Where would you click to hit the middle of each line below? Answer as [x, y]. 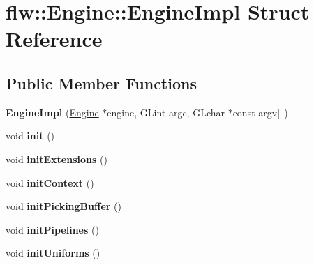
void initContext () [50, 182]
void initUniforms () [53, 253]
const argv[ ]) [260, 112]
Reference [54, 39]
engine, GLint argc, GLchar [166, 112]
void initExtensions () [57, 159]
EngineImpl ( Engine [52, 112]
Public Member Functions [101, 83]
